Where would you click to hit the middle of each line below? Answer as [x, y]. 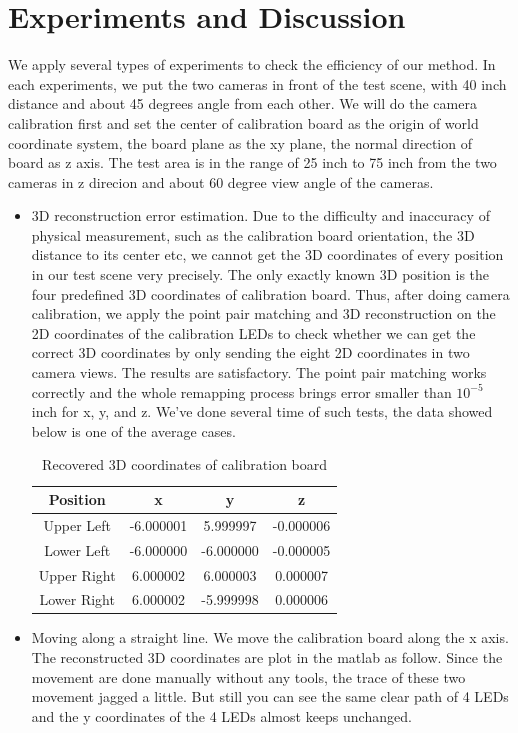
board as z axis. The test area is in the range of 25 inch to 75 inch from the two [252, 162]
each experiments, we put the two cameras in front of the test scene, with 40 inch [257, 83]
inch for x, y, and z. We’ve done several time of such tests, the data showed [262, 411]
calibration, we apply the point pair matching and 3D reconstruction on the [263, 313]
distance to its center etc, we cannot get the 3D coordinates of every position [267, 254]
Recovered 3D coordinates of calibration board [185, 464]
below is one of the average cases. [133, 430]
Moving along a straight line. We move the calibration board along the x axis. [270, 637]
